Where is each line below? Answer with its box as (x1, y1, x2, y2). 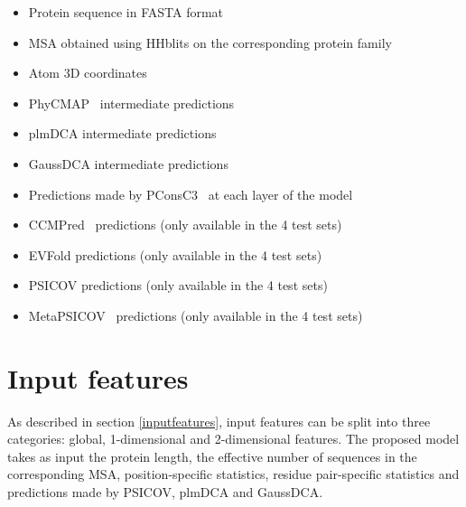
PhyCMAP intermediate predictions (28, 93, 235, 112)
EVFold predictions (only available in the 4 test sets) (28, 245, 322, 264)
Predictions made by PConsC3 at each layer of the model (28, 184, 353, 203)
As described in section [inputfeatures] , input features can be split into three (7, 411, 431, 430)
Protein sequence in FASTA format (28, 3, 224, 21)
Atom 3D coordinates (28, 63, 147, 82)
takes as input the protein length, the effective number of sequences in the (7, 446, 417, 465)
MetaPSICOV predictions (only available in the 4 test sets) (28, 305, 363, 324)
